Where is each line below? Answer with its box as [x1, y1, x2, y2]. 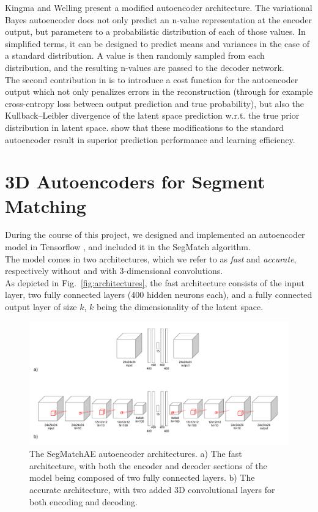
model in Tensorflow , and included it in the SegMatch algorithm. [5, 240, 251, 253]
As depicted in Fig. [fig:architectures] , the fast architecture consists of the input [5, 276, 305, 289]
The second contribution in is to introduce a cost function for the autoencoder [5, 73, 298, 86]
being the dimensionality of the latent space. [97, 300, 264, 313]
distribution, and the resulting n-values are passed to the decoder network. [5, 61, 284, 73]
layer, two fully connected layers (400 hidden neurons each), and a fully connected [5, 288, 312, 301]
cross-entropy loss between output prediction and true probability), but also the [5, 97, 305, 109]
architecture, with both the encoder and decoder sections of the [29, 459, 267, 472]
